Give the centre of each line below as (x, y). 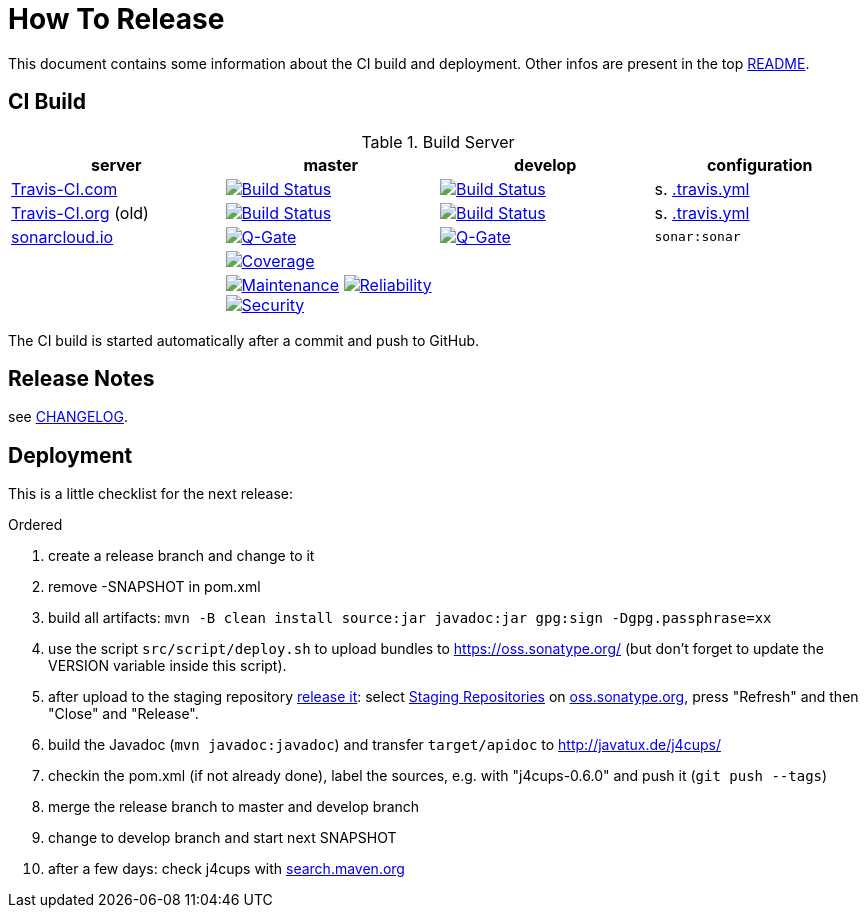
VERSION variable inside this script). (167, 666)
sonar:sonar (697, 237)
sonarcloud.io (62, 236)
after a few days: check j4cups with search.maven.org (226, 869)
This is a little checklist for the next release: (151, 494)
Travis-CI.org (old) (80, 212)
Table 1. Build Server (438, 141)
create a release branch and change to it (181, 556)
